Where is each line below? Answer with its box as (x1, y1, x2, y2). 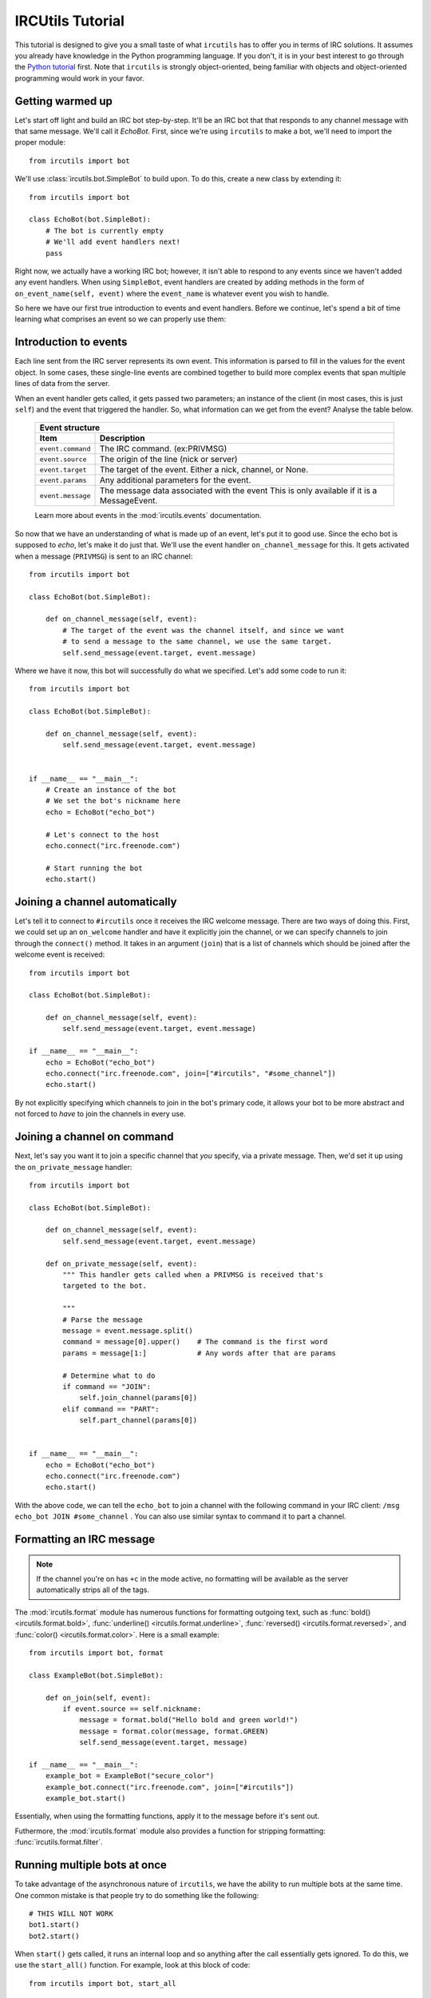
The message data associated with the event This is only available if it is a (99, 485, 378, 496)
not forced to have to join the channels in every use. (14, 1109, 187, 1119)
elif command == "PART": (62, 1404, 160, 1414)
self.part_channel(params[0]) (79, 1415, 198, 1425)
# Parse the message (62, 1315, 143, 1324)
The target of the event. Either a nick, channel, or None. (99, 464, 309, 476)
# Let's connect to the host (45, 830, 160, 839)
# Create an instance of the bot (45, 785, 177, 794)
